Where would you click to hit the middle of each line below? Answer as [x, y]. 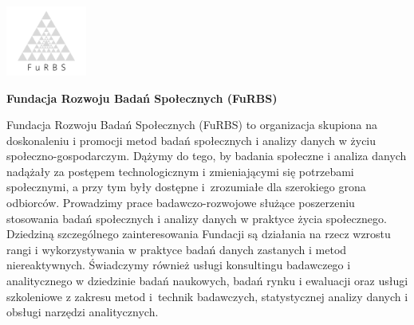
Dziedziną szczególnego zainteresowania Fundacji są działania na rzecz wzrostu [199, 234]
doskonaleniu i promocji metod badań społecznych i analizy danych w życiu [191, 140]
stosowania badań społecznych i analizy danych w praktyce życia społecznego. [197, 218]
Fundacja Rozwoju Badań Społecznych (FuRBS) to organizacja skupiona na [192, 125]
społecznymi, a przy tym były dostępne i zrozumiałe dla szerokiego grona [186, 187]
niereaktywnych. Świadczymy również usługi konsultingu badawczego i [179, 265]
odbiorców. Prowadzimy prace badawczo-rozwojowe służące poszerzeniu [181, 203]
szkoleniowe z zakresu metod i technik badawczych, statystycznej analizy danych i [207, 296]
